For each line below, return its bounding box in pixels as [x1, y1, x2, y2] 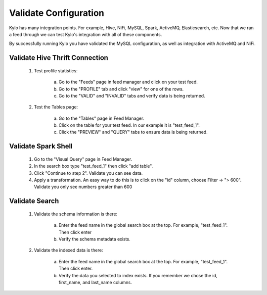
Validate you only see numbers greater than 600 [34, 184, 133, 190]
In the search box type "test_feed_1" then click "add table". [34, 163, 153, 169]
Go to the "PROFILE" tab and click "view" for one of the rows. [58, 86, 184, 92]
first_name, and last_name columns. [58, 279, 132, 285]
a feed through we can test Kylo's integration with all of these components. [9, 31, 162, 37]
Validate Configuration [9, 7, 105, 18]
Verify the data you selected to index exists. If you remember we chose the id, [58, 272, 218, 278]
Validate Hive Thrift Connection [9, 53, 108, 62]
